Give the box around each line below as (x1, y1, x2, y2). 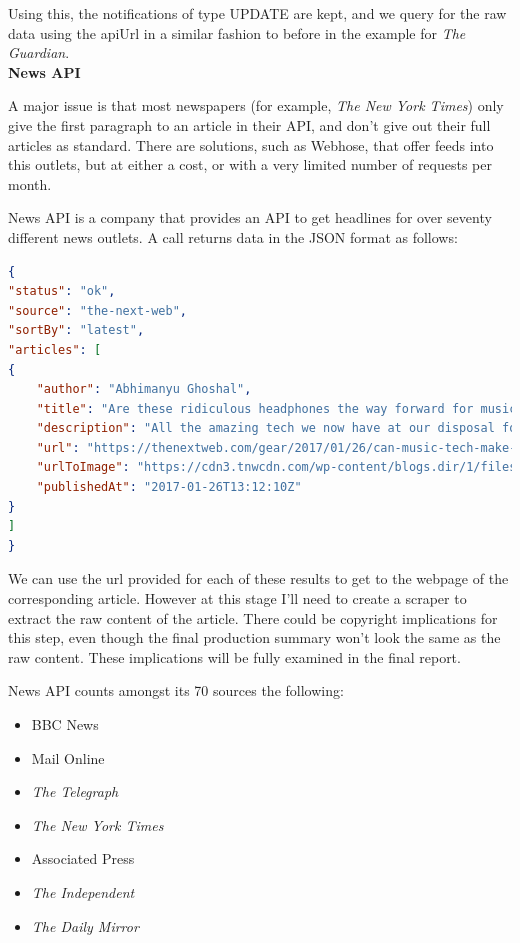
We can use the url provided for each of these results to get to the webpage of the (8, 568, 509, 589)
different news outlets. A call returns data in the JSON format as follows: (8, 226, 458, 247)
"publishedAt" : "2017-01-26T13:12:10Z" (36, 480, 302, 495)
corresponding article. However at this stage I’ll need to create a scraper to (8, 588, 467, 609)
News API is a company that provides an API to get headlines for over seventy (8, 207, 492, 228)
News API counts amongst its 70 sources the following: (8, 680, 344, 701)
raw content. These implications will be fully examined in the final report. (8, 646, 461, 667)
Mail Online (31, 747, 105, 768)
